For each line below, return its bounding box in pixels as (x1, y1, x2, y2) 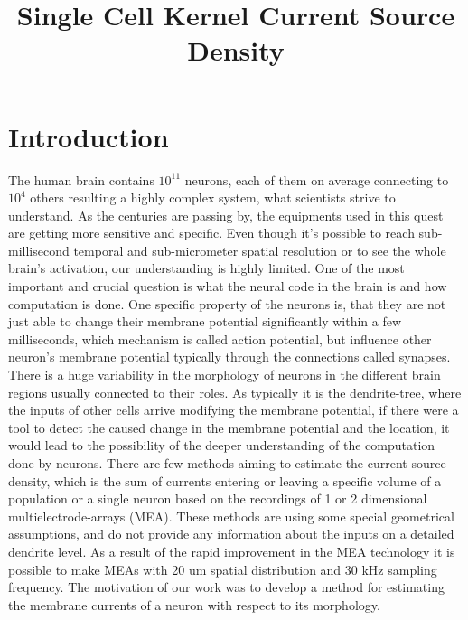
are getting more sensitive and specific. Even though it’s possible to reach (8, 223, 415, 242)
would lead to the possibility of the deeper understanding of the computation (8, 436, 435, 455)
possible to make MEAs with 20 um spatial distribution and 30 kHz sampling (8, 559, 437, 578)
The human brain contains (8, 170, 154, 189)
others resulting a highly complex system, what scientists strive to (30, 188, 396, 207)
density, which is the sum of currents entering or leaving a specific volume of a (8, 471, 442, 490)
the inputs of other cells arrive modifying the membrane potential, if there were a (8, 400, 459, 419)
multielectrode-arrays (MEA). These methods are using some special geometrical (8, 506, 454, 525)
